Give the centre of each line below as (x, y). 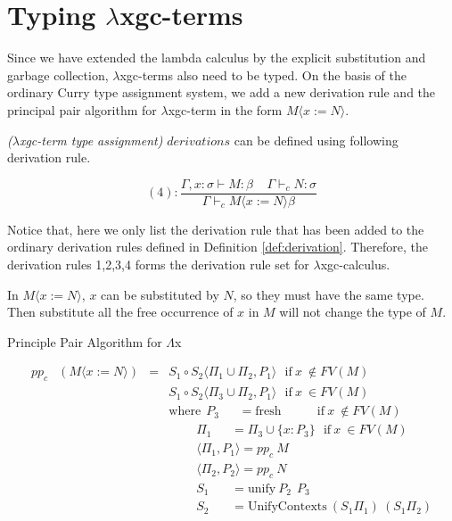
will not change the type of (353, 312)
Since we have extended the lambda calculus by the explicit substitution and (217, 58)
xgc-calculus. (355, 264)
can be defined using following (316, 140)
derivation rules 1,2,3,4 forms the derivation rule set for (158, 264)
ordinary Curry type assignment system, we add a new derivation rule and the (222, 92)
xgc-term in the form (225, 109)
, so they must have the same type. (329, 294)
